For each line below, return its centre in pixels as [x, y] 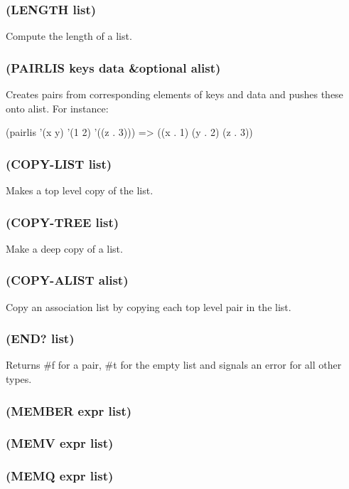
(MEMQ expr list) [60, 476]
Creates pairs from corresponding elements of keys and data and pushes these [174, 94]
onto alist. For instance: [57, 108]
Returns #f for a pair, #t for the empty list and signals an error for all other [174, 365]
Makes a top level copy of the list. [80, 190]
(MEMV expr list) [60, 443]
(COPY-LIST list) [59, 163]
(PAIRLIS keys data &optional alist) [113, 67]
